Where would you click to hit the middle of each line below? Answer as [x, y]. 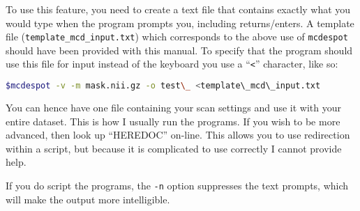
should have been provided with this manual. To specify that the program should [179, 50]
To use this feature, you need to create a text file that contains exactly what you [178, 9]
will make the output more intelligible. [88, 199]
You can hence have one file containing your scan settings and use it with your [174, 107]
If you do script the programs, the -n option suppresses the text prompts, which [177, 185]
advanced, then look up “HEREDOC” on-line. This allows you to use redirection [178, 135]
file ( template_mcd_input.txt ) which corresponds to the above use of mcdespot [177, 37]
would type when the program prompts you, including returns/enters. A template [180, 23]
